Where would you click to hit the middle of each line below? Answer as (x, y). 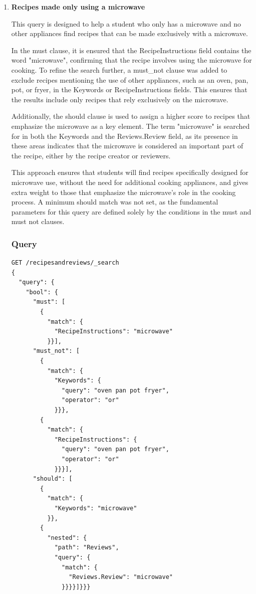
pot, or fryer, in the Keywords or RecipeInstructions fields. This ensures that (129, 89)
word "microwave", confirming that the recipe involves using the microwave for (132, 60)
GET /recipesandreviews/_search (65, 263)
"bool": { (42, 292)
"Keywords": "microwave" (96, 508)
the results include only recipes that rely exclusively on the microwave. (120, 99)
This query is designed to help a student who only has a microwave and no (126, 23)
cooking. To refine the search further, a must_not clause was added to (119, 69)
